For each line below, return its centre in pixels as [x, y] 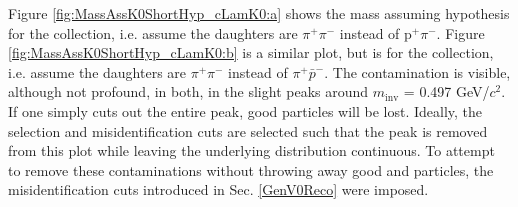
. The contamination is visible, [417, 71]
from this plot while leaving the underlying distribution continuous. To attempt [251, 150]
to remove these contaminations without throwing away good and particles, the [251, 169]
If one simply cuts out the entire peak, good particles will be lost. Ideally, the [245, 110]
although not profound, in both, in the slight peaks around [188, 91]
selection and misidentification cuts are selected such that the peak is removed [248, 130]
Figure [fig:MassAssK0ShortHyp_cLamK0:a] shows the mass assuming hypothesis [259, 13]
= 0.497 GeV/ [446, 91]
